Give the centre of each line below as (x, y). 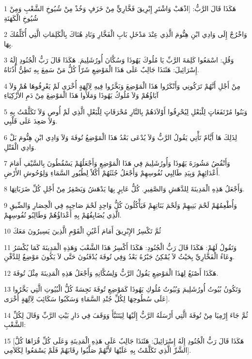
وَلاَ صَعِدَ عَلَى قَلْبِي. (31, 121)
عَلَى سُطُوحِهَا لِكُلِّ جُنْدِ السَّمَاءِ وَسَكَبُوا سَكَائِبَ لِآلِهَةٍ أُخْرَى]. (87, 299)
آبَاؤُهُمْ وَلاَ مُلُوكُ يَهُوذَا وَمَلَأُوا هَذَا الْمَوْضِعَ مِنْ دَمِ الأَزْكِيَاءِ (81, 95)
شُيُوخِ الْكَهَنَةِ (21, 18)
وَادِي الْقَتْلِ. (20, 147)
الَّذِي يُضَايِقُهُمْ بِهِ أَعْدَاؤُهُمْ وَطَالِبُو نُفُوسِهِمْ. (63, 214)
